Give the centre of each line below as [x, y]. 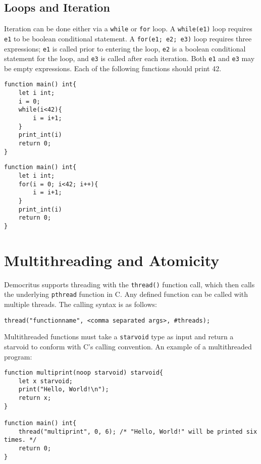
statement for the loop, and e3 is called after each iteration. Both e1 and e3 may [129, 58]
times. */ [20, 440]
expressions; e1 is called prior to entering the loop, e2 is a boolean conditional [125, 48]
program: [18, 356]
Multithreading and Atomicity [112, 260]
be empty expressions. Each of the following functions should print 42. [113, 68]
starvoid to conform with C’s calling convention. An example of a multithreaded [128, 346]
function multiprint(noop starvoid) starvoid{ [84, 373]
